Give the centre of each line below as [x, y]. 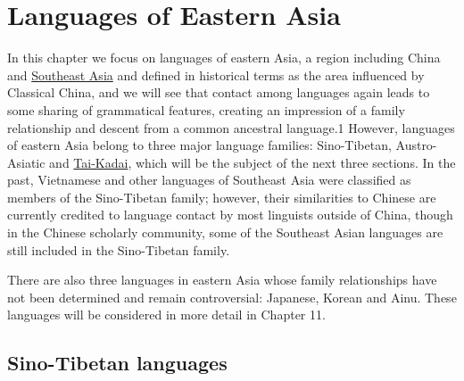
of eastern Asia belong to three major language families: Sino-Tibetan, [199, 145]
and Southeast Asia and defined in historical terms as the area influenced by [216, 75]
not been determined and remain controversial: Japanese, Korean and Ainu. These [232, 297]
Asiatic [26, 162]
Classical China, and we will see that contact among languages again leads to [219, 92]
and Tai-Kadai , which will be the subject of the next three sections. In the [253, 162]
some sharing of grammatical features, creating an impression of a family [206, 109]
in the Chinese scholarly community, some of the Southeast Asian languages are [225, 232]
